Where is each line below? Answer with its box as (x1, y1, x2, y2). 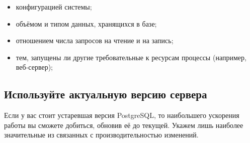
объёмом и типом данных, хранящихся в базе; (16, 18, 157, 29)
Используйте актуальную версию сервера (4, 86, 207, 102)
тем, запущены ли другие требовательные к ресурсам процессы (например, (16, 52, 246, 62)
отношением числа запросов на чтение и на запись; (16, 35, 174, 46)
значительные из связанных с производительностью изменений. (4, 129, 199, 140)
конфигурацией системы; (16, 2, 92, 12)
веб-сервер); (16, 62, 53, 72)
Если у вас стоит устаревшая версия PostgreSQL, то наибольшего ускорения (4, 110, 239, 120)
